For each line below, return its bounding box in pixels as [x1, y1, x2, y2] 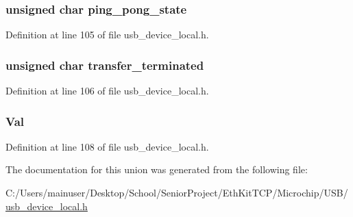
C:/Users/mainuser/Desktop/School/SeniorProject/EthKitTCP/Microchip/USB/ [5, 186, 348, 200]
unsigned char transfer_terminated [5, 56, 204, 73]
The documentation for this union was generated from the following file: [5, 162, 308, 177]
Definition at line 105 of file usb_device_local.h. [5, 27, 209, 42]
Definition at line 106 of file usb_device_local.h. [5, 84, 209, 98]
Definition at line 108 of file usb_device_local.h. [5, 139, 209, 153]
